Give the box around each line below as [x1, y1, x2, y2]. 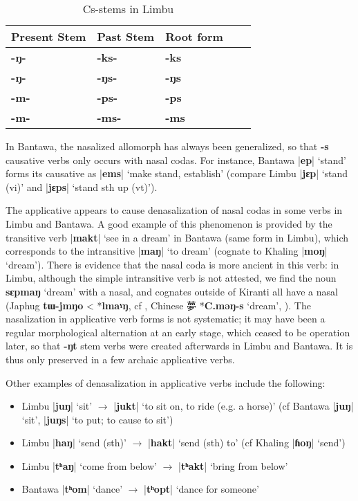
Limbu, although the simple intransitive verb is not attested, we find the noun [6, 271, 337, 285]
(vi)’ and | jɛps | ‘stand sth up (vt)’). [6, 179, 158, 194]
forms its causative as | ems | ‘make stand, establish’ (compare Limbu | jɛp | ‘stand [6, 166, 348, 181]
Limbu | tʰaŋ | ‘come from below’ [21, 458, 157, 473]
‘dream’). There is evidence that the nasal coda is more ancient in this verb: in [6, 257, 339, 271]
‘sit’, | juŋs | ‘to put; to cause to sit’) [21, 412, 173, 426]
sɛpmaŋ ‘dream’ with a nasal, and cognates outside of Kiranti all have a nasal [6, 284, 338, 298]
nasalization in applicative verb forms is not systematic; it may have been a [6, 311, 326, 326]
